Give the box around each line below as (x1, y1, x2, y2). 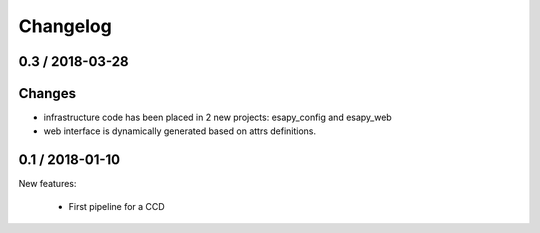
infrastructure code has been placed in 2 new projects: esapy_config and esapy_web (43, 111, 392, 124)
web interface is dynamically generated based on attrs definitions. (43, 125, 317, 137)
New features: (18, 178, 77, 190)
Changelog (18, 15, 112, 37)
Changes (18, 85, 77, 102)
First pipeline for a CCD (68, 200, 165, 212)
